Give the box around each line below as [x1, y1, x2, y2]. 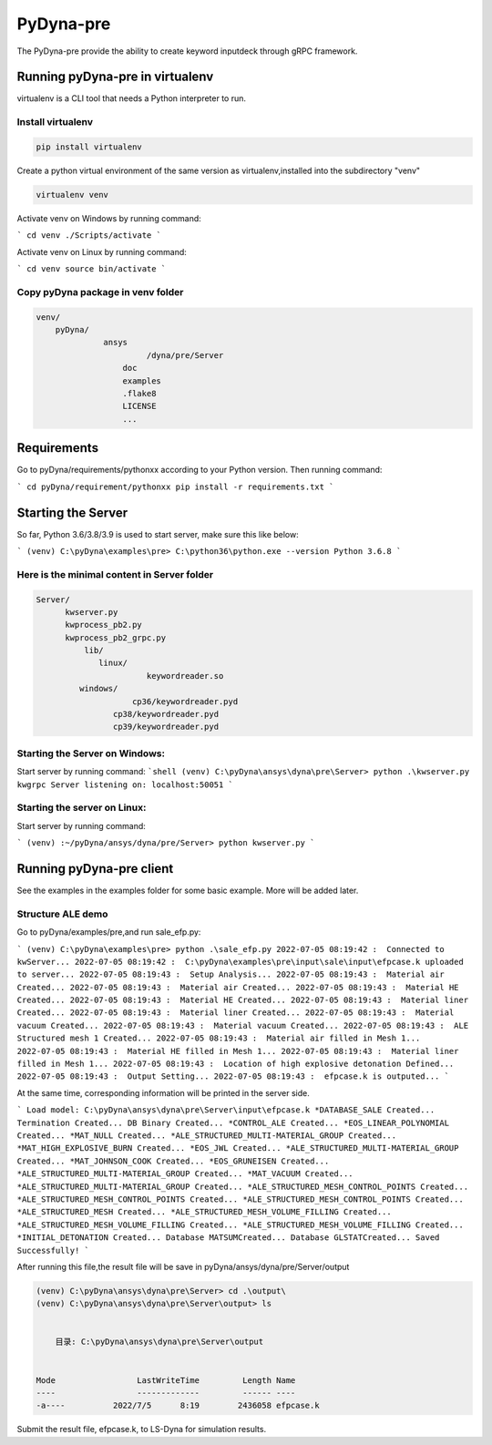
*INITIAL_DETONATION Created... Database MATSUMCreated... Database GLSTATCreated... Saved [16, 1233, 440, 1243]
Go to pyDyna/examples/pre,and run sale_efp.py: [16, 927, 201, 938]
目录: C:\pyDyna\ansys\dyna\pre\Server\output [55, 1337, 264, 1348]
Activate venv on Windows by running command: [16, 212, 202, 223]
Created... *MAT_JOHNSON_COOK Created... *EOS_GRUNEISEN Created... [16, 1155, 330, 1166]
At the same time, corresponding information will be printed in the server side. [16, 1087, 310, 1098]
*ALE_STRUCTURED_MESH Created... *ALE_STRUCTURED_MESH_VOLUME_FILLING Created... [16, 1207, 392, 1217]
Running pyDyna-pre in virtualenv [16, 69, 214, 85]
